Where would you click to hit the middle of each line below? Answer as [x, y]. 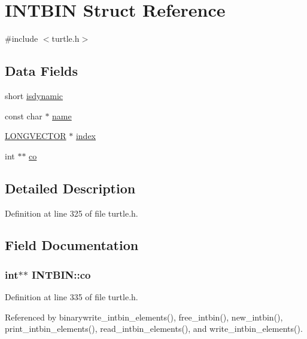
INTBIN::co [61, 274]
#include [22, 38]
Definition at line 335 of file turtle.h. [72, 297]
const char [24, 115]
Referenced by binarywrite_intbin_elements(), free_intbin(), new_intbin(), [144, 317]
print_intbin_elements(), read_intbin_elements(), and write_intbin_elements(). [154, 329]
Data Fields [42, 71]
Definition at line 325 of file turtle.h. [72, 213]
